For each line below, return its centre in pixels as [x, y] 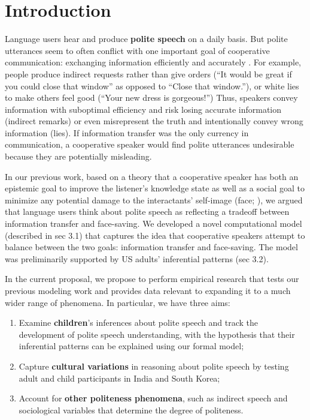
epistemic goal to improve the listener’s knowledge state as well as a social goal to [155, 188]
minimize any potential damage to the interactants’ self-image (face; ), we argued [154, 199]
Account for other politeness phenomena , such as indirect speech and [153, 398]
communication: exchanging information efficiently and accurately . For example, [153, 62]
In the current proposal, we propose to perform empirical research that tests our [152, 279]
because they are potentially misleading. [78, 156]
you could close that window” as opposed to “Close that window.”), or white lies [152, 85]
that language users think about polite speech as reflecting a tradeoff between [147, 211]
